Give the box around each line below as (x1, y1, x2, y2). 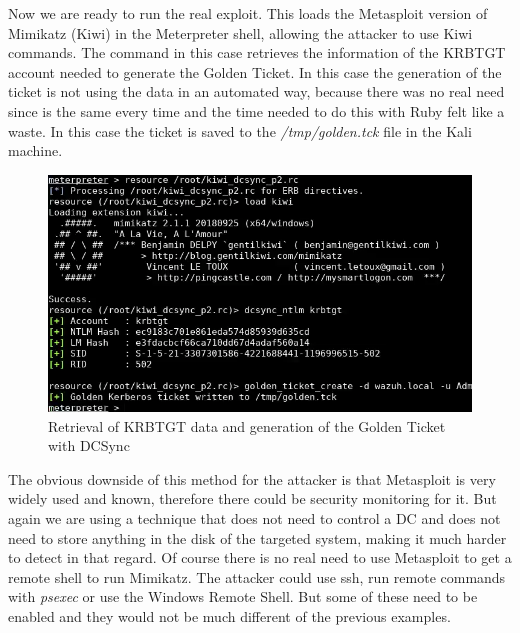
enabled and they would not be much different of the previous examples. (8, 606, 451, 627)
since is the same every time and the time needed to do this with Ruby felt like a (8, 100, 505, 121)
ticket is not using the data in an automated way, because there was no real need (8, 81, 505, 102)
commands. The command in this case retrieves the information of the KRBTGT (8, 42, 506, 63)
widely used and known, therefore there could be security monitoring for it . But (8, 488, 497, 509)
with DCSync (48, 435, 130, 456)
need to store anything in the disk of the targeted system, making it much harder (8, 527, 507, 548)
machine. (8, 140, 63, 161)
